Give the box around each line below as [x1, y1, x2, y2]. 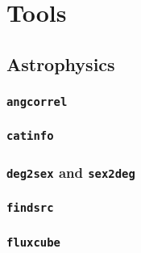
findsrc [6, 201, 54, 215]
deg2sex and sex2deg [6, 162, 135, 182]
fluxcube [6, 235, 60, 249]
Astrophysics [6, 51, 115, 76]
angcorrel [6, 95, 68, 109]
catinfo [6, 129, 54, 143]
